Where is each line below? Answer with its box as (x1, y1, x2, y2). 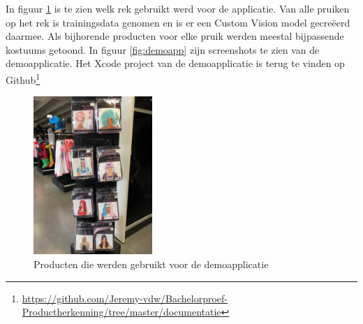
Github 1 (6, 70, 40, 87)
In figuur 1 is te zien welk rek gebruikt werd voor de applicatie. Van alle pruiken (6, 1, 350, 15)
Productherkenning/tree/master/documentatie (22, 304, 221, 319)
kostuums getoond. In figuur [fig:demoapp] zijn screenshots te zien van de (6, 42, 320, 57)
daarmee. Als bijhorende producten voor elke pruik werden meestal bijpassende (6, 29, 344, 43)
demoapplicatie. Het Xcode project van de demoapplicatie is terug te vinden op (6, 56, 345, 71)
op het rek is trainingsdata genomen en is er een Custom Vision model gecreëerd (6, 15, 350, 29)
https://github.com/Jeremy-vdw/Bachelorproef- (22, 290, 228, 305)
